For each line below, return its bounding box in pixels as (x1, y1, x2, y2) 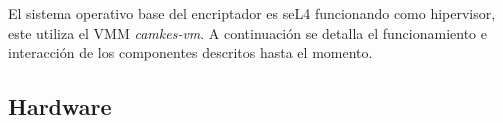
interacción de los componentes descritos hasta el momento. (8, 42, 373, 63)
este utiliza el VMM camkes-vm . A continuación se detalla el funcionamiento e (8, 22, 487, 43)
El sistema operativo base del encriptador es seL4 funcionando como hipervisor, (8, 3, 496, 23)
